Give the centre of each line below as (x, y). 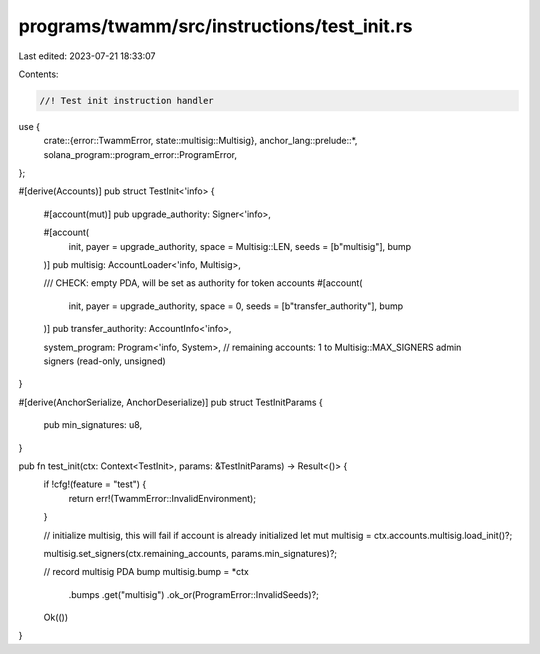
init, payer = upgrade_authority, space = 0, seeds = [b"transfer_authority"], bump (236, 306)
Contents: (38, 74)
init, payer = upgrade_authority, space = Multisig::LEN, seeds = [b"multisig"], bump (240, 246)
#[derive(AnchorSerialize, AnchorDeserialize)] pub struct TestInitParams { (171, 402)
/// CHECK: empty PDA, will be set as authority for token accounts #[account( (203, 283)
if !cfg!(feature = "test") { (95, 484)
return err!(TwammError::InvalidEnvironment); (162, 498)
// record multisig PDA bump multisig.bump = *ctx (146, 572)
